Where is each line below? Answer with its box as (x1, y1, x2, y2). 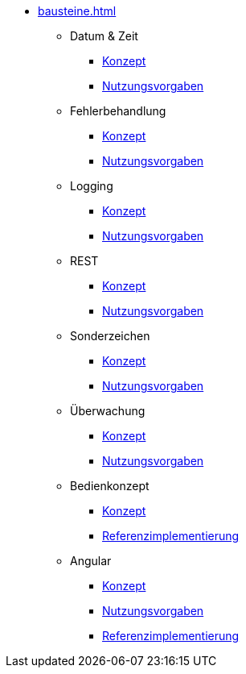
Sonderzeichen (70, 329, 150, 343)
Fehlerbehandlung (70, 104, 166, 118)
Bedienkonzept (70, 479, 150, 493)
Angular (70, 554, 112, 568)
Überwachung (70, 404, 146, 418)
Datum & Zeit (70, 29, 138, 43)
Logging (70, 179, 113, 193)
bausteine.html (38, 4, 117, 18)
